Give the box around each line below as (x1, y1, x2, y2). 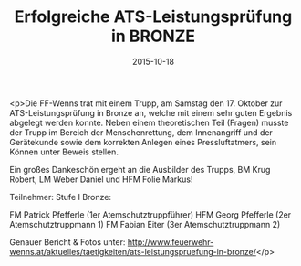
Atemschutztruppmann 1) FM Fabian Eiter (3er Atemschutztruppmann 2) (9, 218, 281, 229)
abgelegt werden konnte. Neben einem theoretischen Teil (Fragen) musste (9, 117, 289, 128)
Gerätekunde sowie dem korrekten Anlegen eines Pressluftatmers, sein (9, 136, 277, 147)
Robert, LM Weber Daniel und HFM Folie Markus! (9, 174, 193, 185)
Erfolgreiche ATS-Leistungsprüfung (14, 6, 293, 27)
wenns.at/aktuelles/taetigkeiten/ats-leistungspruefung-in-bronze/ (9, 246, 257, 257)
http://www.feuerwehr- (127, 236, 214, 248)
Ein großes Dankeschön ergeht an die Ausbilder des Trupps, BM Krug (9, 164, 271, 175)
